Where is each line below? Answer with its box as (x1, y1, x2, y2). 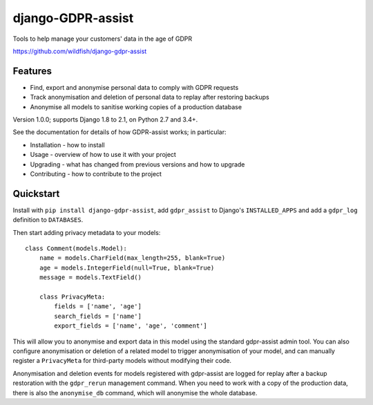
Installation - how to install (30, 140, 105, 149)
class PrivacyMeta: (39, 293, 106, 301)
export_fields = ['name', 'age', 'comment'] (54, 322, 207, 330)
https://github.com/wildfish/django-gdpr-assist (12, 47, 147, 55)
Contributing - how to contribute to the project (30, 169, 162, 178)
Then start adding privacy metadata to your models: (12, 228, 161, 236)
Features (12, 65, 52, 77)
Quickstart (12, 187, 60, 200)
